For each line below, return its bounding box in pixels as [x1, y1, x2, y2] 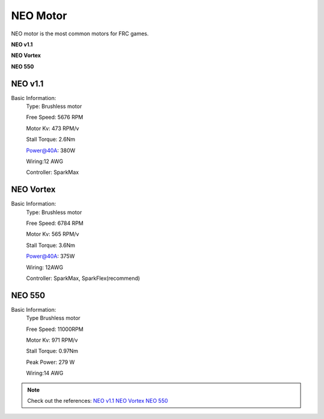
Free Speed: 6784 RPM [26, 219, 84, 227]
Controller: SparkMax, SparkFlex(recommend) [26, 275, 140, 282]
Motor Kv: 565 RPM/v [26, 231, 79, 238]
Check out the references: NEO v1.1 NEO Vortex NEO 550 [27, 397, 168, 405]
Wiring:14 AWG [26, 369, 64, 377]
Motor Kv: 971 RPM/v [26, 336, 78, 344]
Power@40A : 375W [26, 252, 75, 260]
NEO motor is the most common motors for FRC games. [11, 30, 149, 37]
